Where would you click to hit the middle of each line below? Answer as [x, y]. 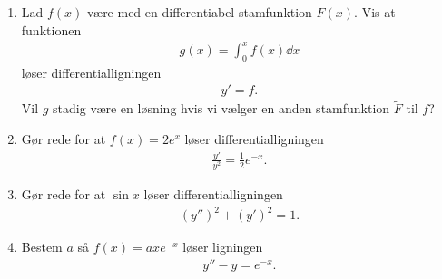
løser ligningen [223, 247]
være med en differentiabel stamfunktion [200, 12]
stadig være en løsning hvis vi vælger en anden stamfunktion [221, 108]
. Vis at [375, 12]
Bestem [42, 247]
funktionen [51, 29]
